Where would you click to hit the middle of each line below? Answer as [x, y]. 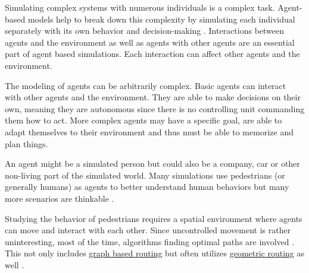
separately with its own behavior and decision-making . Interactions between [145, 31]
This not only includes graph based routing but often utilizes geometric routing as [155, 253]
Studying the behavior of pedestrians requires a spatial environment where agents [154, 218]
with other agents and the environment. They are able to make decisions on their [153, 97]
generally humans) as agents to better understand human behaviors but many [147, 187]
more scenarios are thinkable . [60, 198]
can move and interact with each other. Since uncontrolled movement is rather [148, 230]
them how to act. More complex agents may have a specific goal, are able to [143, 120]
